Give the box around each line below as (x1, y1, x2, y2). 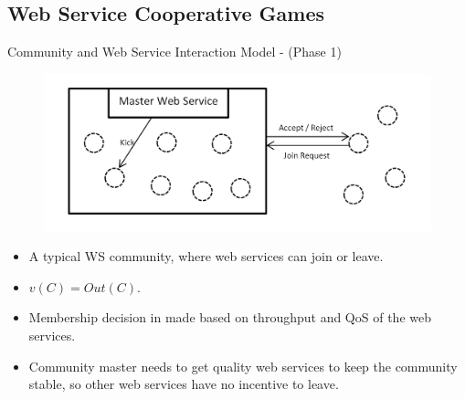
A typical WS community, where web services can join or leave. (28, 247, 384, 266)
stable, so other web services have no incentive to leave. (28, 374, 339, 394)
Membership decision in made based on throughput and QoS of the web (28, 308, 431, 327)
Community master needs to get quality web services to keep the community (28, 356, 458, 375)
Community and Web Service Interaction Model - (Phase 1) (7, 42, 342, 61)
